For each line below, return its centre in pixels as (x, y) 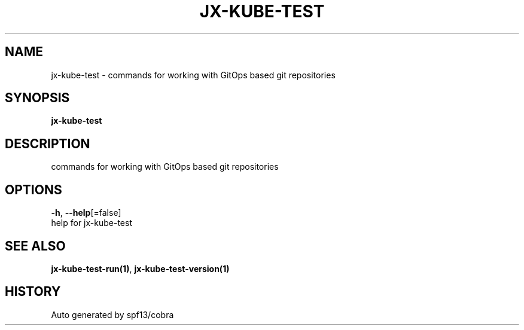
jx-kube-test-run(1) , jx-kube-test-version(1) (140, 268)
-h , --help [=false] (86, 213)
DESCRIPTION (48, 143)
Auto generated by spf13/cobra (112, 314)
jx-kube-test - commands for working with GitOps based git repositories (193, 75)
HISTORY (33, 292)
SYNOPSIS (37, 98)
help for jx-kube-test (92, 223)
